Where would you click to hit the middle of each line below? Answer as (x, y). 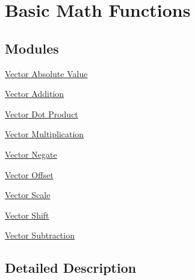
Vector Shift (27, 215)
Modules (32, 48)
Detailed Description (71, 268)
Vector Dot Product (42, 114)
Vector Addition (35, 94)
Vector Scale (28, 195)
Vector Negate (31, 154)
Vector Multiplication (45, 134)
